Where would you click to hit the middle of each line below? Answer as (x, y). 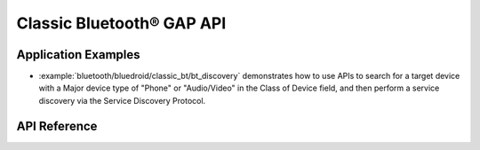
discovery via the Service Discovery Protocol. (122, 100)
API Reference (57, 126)
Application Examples (79, 55)
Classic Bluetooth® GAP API (121, 23)
